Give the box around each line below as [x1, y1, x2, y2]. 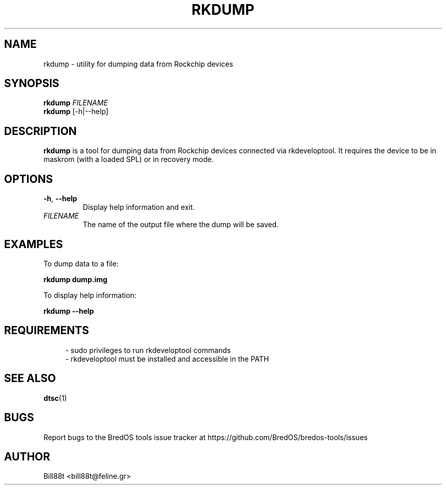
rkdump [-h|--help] [43, 107, 108, 116]
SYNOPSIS [4, 77, 60, 90]
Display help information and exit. [82, 203, 195, 212]
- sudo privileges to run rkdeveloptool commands [65, 345, 231, 355]
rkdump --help [43, 306, 94, 315]
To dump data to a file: [43, 259, 119, 268]
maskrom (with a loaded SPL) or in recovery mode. [43, 155, 214, 164]
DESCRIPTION [4, 124, 77, 138]
